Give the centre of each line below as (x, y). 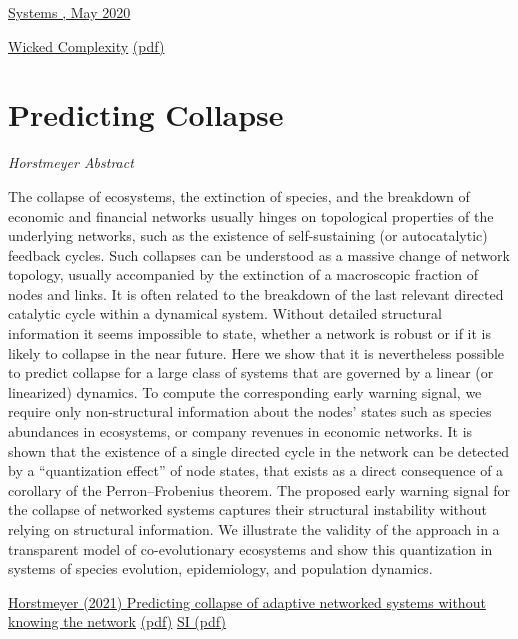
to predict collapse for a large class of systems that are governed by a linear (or (251, 372)
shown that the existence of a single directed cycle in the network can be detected (259, 450)
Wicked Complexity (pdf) (86, 45)
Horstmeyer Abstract (71, 162)
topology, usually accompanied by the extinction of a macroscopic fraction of (243, 274)
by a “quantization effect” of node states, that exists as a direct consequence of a (256, 470)
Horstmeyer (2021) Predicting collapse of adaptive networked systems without (247, 601)
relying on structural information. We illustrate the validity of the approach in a (254, 529)
